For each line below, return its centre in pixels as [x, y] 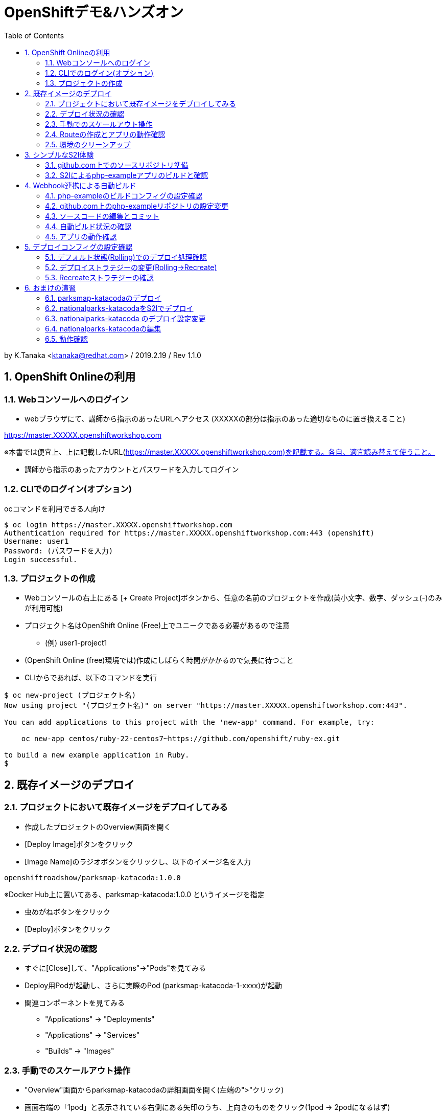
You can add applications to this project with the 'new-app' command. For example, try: [189, 722]
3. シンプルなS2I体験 [59, 154]
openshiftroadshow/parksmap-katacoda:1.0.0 [92, 877]
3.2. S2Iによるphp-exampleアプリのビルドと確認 [127, 175]
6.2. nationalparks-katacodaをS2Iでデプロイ [119, 308]
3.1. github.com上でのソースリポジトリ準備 [117, 165]
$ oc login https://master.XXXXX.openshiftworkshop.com [118, 525]
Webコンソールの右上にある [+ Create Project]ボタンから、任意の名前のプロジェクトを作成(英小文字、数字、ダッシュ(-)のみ [233, 598]
